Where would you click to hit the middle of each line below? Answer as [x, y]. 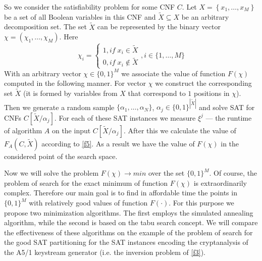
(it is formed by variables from [70, 93]
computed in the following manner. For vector [75, 83]
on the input [71, 130]
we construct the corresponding [203, 83]
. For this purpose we [201, 203]
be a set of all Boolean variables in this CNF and [80, 16]
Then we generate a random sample [59, 107]
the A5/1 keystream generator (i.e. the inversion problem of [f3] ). [105, 252]
